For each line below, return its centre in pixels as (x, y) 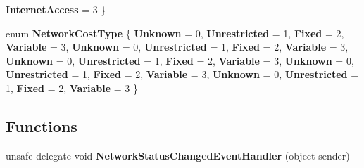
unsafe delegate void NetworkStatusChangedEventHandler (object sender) (178, 155)
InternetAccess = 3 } (56, 9)
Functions (42, 125)
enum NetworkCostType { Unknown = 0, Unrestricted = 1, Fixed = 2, (175, 33)
